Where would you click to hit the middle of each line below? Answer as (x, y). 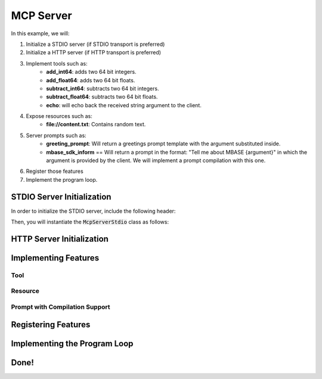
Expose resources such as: (59, 116)
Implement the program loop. (62, 179)
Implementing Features (55, 258)
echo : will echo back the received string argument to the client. (124, 105)
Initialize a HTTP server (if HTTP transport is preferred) (93, 52)
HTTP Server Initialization (60, 239)
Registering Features (51, 324)
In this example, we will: (40, 33)
